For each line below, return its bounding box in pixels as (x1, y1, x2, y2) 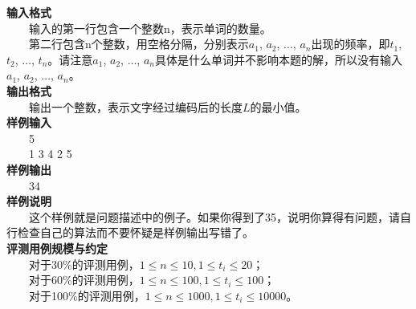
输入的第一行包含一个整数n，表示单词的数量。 (28, 19, 271, 36)
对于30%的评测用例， (28, 255, 140, 272)
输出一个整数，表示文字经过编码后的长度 (28, 98, 243, 115)
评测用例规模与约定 (6, 239, 108, 256)
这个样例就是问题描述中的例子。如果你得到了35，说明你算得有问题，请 (28, 208, 400, 225)
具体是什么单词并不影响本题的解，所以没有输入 (155, 51, 402, 67)
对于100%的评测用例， (28, 287, 145, 303)
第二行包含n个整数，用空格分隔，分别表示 (28, 35, 249, 52)
